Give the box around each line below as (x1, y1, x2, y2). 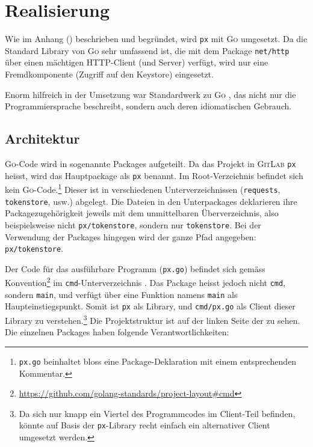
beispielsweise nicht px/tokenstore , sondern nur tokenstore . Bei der (5, 218, 261, 231)
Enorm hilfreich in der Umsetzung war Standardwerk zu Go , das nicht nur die (5, 88, 296, 100)
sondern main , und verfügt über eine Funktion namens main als (5, 288, 238, 300)
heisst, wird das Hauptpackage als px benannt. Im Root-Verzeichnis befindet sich (5, 169, 303, 181)
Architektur (5, 129, 80, 148)
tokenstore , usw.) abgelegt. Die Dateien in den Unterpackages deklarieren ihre (5, 195, 297, 207)
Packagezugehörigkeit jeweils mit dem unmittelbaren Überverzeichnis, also (5, 207, 279, 219)
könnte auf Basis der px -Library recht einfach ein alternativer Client (19, 419, 270, 431)
